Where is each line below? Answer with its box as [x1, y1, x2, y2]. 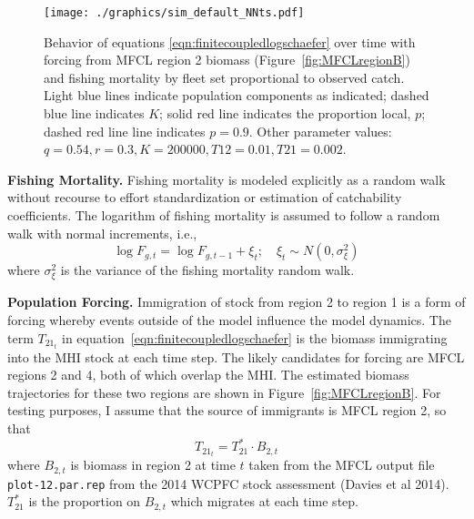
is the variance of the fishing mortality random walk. [60, 260, 355, 280]
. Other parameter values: [248, 121, 392, 140]
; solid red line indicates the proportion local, [159, 104, 411, 123]
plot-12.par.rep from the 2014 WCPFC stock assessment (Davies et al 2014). [7, 473, 449, 493]
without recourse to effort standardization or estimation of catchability [7, 188, 402, 207]
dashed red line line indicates [44, 121, 206, 140]
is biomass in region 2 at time [70, 455, 236, 474]
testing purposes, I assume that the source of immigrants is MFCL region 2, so [7, 401, 447, 420]
